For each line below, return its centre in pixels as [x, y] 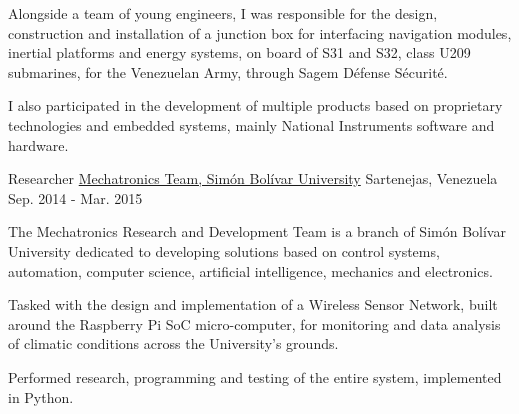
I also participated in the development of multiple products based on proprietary [255, 105]
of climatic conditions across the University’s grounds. [173, 343]
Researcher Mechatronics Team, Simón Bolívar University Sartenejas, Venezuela [253, 178]
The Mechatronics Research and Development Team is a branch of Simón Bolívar [257, 231]
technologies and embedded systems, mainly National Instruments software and [251, 124]
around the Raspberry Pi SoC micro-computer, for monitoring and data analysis [254, 323]
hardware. [38, 144]
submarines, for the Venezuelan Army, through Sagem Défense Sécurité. [228, 71]
